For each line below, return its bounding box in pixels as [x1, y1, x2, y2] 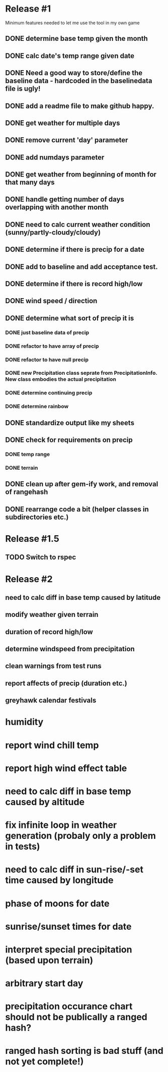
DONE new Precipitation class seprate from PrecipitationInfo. [5, 369, 157, 376]
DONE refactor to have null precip [5, 356, 89, 363]
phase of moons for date [5, 897, 110, 909]
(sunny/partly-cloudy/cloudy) [5, 228, 101, 237]
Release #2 [5, 573, 53, 585]
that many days [5, 178, 55, 187]
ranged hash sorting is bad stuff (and [5, 1045, 163, 1057]
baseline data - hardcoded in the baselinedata [5, 77, 152, 85]
